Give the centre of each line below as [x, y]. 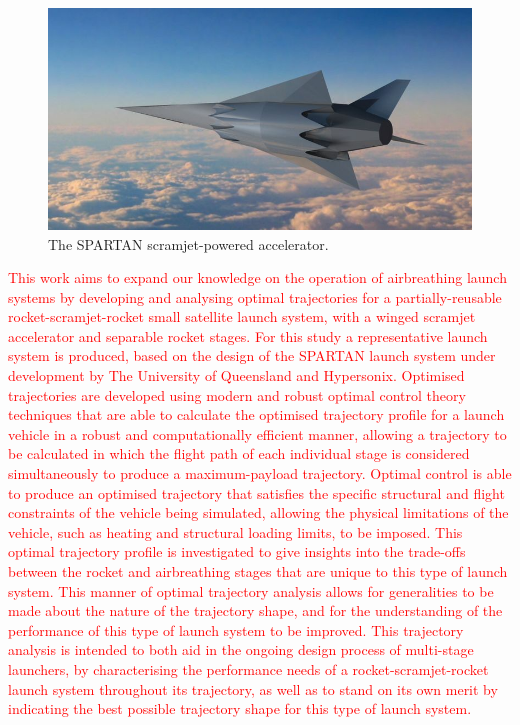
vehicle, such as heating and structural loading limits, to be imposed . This [235, 531]
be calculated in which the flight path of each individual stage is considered [239, 453]
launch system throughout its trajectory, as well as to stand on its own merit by [253, 688]
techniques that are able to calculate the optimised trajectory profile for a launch [256, 414]
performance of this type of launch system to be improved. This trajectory [236, 629]
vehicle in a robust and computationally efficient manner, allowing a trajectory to [257, 433]
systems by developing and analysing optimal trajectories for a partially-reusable [255, 296]
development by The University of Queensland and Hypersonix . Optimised [236, 375]
